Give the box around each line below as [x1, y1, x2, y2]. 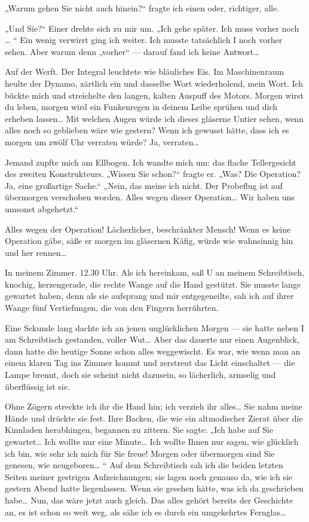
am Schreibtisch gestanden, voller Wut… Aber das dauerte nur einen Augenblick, [5, 333, 299, 346]
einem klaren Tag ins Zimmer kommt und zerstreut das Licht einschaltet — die [5, 356, 295, 369]
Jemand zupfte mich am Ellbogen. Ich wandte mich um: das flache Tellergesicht [5, 155, 296, 168]
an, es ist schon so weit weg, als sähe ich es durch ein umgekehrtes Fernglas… [5, 505, 286, 518]
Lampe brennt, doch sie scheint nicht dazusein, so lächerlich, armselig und [5, 368, 276, 381]
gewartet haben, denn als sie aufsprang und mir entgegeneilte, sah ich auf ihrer [5, 289, 294, 302]
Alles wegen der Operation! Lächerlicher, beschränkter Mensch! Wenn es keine [5, 222, 291, 235]
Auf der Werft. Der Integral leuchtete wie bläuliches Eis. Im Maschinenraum [5, 65, 284, 78]
